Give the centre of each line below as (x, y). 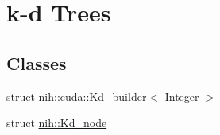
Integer (182, 96)
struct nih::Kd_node (57, 123)
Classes (37, 62)
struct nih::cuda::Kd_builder (77, 96)
